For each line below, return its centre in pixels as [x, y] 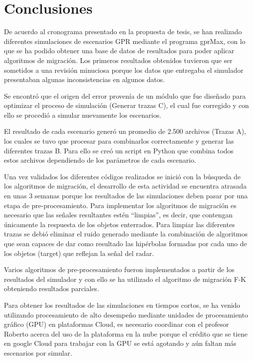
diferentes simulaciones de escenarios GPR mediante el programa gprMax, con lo [125, 41]
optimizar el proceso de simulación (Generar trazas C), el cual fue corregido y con [126, 105]
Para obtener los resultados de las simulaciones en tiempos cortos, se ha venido [122, 305]
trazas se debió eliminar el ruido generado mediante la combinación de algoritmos [126, 234]
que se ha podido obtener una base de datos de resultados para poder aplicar [119, 51]
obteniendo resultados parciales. [52, 288]
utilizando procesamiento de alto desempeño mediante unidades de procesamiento [126, 314]
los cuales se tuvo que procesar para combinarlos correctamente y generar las [119, 141]
